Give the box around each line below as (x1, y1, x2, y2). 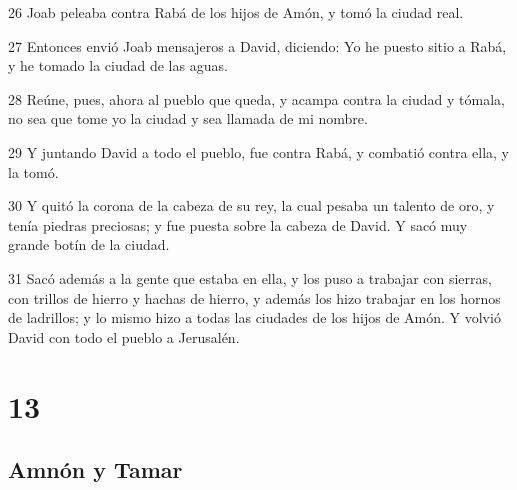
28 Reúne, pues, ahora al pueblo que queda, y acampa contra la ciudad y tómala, (8, 88, 505, 109)
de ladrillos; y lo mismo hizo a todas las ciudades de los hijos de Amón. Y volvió (8, 307, 501, 328)
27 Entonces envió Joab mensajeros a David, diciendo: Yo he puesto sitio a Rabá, (8, 35, 507, 56)
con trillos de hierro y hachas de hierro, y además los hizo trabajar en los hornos (8, 287, 501, 308)
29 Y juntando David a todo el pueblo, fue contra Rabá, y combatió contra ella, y (8, 141, 509, 162)
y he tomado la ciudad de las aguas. (8, 55, 228, 76)
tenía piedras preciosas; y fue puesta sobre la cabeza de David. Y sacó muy (8, 214, 468, 235)
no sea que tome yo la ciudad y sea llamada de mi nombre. (8, 108, 368, 129)
